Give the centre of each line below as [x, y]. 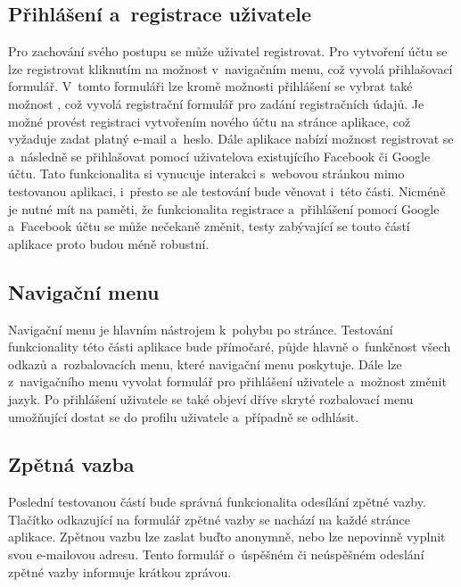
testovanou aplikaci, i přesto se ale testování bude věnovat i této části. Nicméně [227, 190]
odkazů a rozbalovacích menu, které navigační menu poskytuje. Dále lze [205, 364]
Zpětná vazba [71, 464]
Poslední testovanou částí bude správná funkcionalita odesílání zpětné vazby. [217, 502]
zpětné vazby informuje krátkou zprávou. [120, 571]
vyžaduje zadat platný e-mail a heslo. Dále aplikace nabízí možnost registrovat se [231, 139]
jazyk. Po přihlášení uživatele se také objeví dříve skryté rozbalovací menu [211, 398]
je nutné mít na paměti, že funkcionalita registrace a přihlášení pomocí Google [224, 208]
